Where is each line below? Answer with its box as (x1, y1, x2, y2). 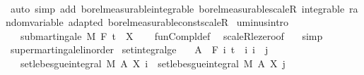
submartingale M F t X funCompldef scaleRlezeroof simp (20, 28, 323, 43)
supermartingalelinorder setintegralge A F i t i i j (10, 42, 269, 57)
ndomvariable (6, 15, 64, 29)
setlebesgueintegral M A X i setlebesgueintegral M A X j (20, 55, 286, 70)
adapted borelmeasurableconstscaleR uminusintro (68, 15, 289, 29)
